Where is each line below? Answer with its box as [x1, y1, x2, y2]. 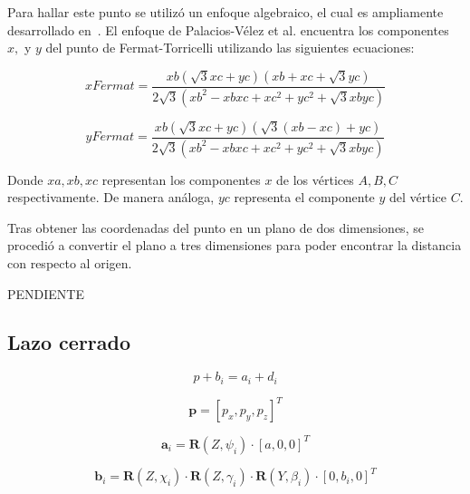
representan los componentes [101, 170, 261, 189]
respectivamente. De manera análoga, [7, 188, 215, 207]
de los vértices [276, 170, 354, 189]
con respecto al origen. [7, 253, 132, 272]
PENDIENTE [7, 284, 84, 303]
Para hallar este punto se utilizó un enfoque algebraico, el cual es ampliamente [7, 3, 444, 21]
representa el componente [234, 188, 375, 207]
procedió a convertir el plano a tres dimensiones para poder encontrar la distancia [7, 236, 462, 255]
